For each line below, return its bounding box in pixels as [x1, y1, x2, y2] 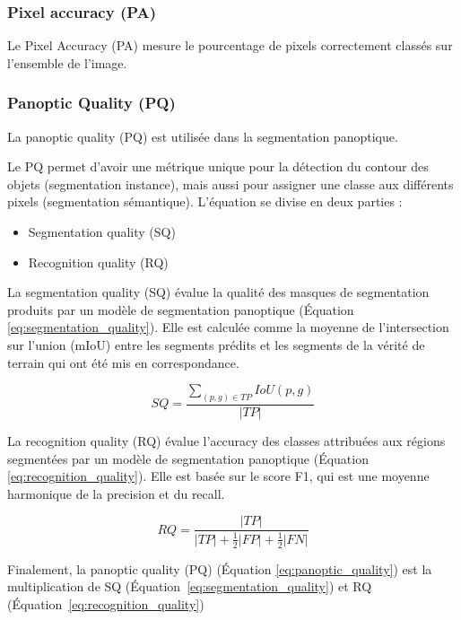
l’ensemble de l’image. [7, 53, 127, 72]
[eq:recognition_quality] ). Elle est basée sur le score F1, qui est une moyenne [7, 467, 430, 485]
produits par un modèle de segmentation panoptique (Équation [7, 300, 354, 319]
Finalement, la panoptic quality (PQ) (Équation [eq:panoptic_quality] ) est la [7, 559, 432, 578]
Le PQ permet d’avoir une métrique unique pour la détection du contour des [7, 157, 429, 176]
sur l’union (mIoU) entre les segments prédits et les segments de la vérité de [7, 335, 425, 354]
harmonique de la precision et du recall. [7, 484, 225, 502]
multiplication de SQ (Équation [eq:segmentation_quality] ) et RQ [7, 577, 372, 596]
